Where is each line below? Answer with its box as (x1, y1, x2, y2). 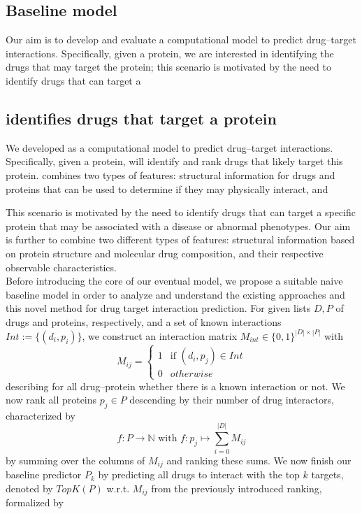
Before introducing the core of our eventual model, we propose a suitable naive (6, 273, 343, 288)
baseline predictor (6, 467, 82, 482)
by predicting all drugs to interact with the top (98, 467, 300, 482)
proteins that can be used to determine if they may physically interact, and (6, 181, 328, 196)
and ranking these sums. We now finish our (166, 452, 352, 467)
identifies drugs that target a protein (6, 107, 277, 129)
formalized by (6, 495, 64, 510)
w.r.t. (106, 480, 130, 495)
